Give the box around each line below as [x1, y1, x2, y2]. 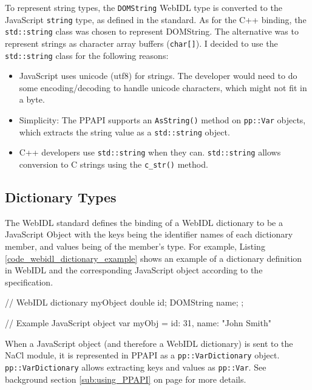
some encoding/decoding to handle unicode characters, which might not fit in [19, 81, 307, 94]
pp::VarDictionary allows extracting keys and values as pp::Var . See [5, 360, 266, 373]
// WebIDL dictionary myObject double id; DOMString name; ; [5, 296, 244, 309]
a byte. [19, 93, 45, 106]
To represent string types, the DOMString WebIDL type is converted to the [5, 1, 282, 13]
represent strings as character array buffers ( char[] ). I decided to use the [5, 36, 278, 49]
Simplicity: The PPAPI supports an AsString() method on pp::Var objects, [19, 114, 306, 126]
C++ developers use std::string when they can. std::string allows [19, 146, 281, 159]
